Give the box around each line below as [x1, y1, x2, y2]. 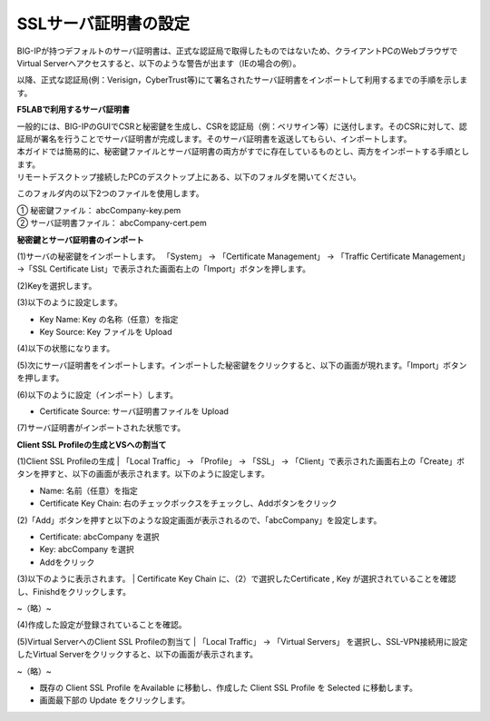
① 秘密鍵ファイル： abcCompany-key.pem [16, 204, 181, 215]
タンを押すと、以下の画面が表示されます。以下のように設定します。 [16, 469, 269, 479]
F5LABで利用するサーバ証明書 [16, 104, 131, 115]
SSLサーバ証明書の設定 [16, 14, 191, 34]
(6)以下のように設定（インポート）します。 [16, 389, 179, 400]
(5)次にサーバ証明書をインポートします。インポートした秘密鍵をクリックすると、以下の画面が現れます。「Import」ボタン [16, 360, 467, 370]
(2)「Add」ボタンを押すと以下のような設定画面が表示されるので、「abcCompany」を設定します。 [16, 514, 382, 526]
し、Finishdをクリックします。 [16, 586, 132, 597]
